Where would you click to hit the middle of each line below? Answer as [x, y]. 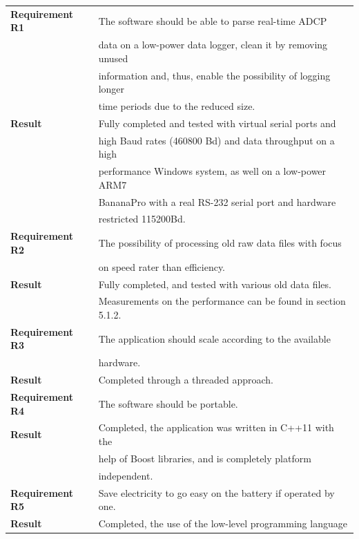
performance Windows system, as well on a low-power [212, 171]
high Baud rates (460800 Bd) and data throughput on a [216, 140]
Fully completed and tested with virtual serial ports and [217, 123]
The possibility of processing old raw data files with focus [220, 243]
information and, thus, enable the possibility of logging [214, 75]
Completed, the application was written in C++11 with [216, 427]
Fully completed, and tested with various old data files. [215, 284]
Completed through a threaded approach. [186, 380]
